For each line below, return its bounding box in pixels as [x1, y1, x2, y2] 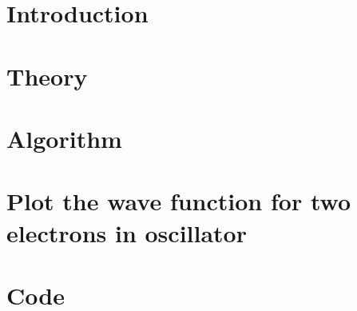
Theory [6, 59, 88, 92]
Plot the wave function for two [6, 185, 351, 217]
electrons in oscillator [6, 216, 247, 249]
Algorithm [6, 122, 122, 154]
